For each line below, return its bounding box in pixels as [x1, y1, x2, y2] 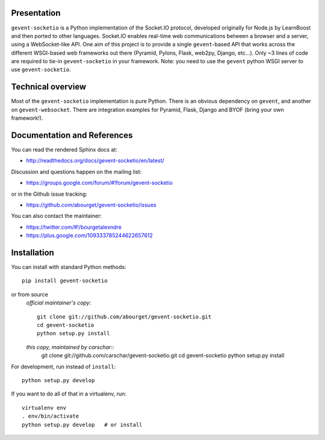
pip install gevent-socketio [22, 277, 108, 284]
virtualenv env [22, 404, 67, 411]
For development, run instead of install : [11, 363, 116, 370]
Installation [11, 247, 54, 258]
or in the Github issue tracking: [11, 190, 87, 197]
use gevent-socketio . [11, 66, 72, 73]
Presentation [11, 8, 61, 18]
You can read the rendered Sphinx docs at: [11, 146, 117, 153]
